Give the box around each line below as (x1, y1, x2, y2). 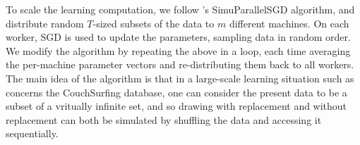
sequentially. (6, 126, 59, 141)
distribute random (6, 15, 84, 30)
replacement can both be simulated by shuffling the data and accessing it (6, 112, 322, 127)
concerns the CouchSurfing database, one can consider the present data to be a (6, 84, 347, 99)
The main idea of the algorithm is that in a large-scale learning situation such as (6, 70, 354, 85)
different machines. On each (229, 15, 349, 30)
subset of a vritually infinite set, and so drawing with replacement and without (6, 99, 347, 113)
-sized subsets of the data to (92, 15, 215, 30)
